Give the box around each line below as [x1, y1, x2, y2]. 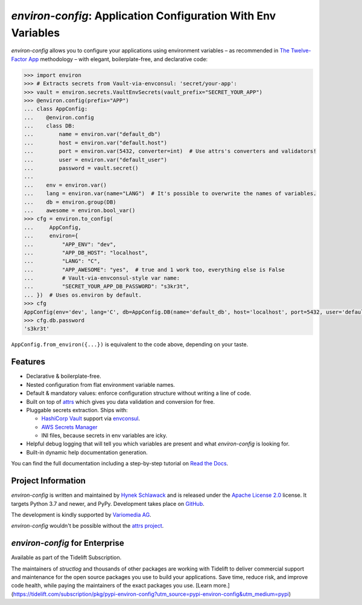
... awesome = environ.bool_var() [24, 207, 136, 214]
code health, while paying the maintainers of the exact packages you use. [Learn [11, 582, 212, 589]
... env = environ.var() [24, 181, 107, 189]
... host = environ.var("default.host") [24, 139, 167, 146]
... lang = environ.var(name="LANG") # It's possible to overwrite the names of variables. [24, 190, 317, 197]
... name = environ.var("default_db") [24, 131, 161, 138]
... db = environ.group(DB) [24, 198, 117, 205]
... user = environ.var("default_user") [24, 156, 167, 163]
